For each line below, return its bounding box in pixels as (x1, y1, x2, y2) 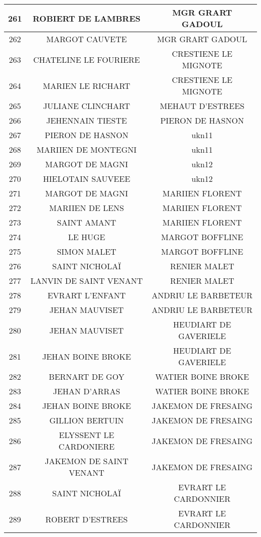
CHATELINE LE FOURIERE (33, 53, 140, 65)
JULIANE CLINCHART (43, 100, 130, 112)
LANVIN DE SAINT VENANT (30, 275, 143, 286)
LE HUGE (68, 231, 105, 243)
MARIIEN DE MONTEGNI (36, 144, 137, 155)
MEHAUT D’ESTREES (160, 100, 244, 112)
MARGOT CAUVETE (46, 33, 127, 45)
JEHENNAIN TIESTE (46, 115, 127, 126)
